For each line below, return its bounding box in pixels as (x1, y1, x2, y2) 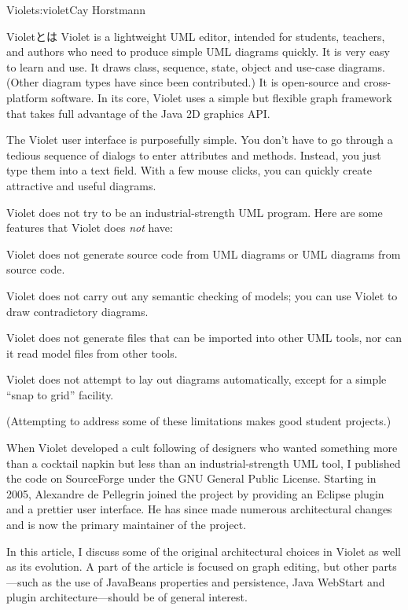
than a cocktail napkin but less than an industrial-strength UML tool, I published (6, 454, 401, 471)
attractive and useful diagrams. (6, 177, 156, 193)
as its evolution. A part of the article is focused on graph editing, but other (6, 558, 369, 575)
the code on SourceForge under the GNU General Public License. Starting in (6, 470, 377, 487)
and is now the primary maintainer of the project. (6, 516, 247, 533)
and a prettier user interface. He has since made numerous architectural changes (6, 501, 392, 517)
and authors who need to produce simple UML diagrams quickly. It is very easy (6, 43, 391, 60)
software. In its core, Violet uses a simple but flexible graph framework (51, 89, 392, 105)
